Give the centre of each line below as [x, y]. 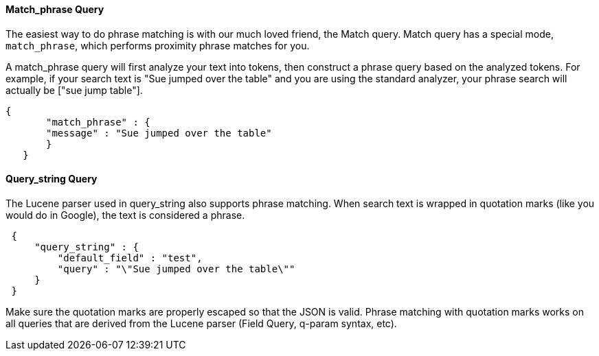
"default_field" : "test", [130, 258]
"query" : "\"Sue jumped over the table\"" [176, 269]
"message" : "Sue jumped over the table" [159, 133]
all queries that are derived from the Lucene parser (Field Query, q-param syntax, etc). [201, 323]
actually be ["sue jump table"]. [74, 90]
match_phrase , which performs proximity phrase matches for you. [158, 45]
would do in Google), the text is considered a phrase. [125, 215]
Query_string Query [52, 179]
